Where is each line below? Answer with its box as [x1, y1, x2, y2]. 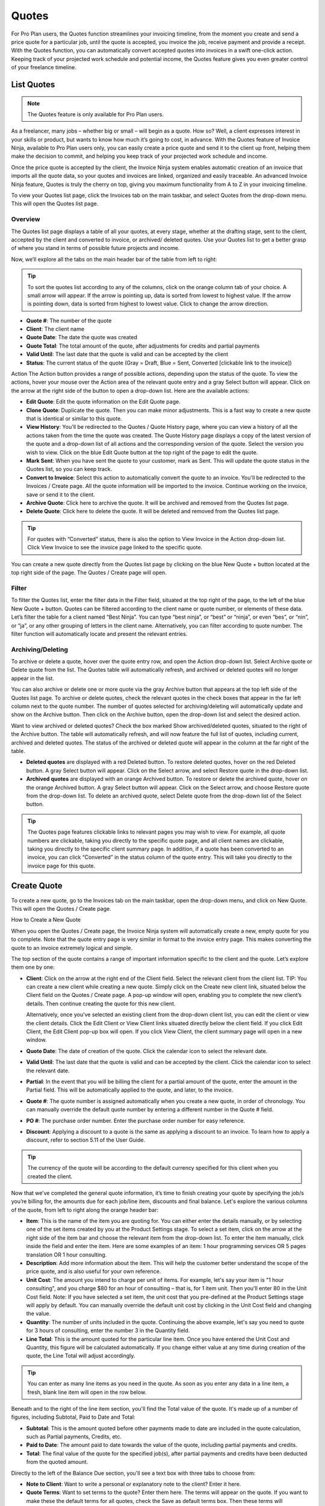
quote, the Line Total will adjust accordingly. [26, 1352, 135, 1360]
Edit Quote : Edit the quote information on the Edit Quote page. [26, 398, 181, 405]
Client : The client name [26, 325, 84, 333]
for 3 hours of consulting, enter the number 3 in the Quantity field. [26, 1327, 190, 1334]
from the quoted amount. [26, 1458, 88, 1466]
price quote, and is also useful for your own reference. [26, 1268, 161, 1275]
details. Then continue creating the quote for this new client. [26, 1000, 176, 1007]
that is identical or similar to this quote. [26, 414, 123, 422]
